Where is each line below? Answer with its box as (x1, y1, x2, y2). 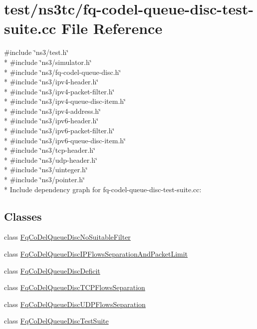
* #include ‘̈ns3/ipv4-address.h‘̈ (4, 105, 101, 116)
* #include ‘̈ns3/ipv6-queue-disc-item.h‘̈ (4, 135, 126, 145)
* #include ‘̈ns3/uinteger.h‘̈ (4, 164, 88, 175)
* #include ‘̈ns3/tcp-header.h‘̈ (4, 145, 95, 155)
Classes (4, 208, 42, 224)
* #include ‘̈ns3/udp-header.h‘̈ (4, 154, 97, 165)
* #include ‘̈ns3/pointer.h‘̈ (4, 174, 85, 185)
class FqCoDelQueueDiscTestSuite (4, 316, 109, 326)
